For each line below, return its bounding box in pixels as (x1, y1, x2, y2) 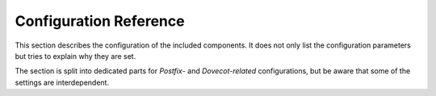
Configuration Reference (15, 12, 185, 30)
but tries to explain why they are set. (15, 51, 136, 61)
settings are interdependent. (15, 77, 109, 87)
